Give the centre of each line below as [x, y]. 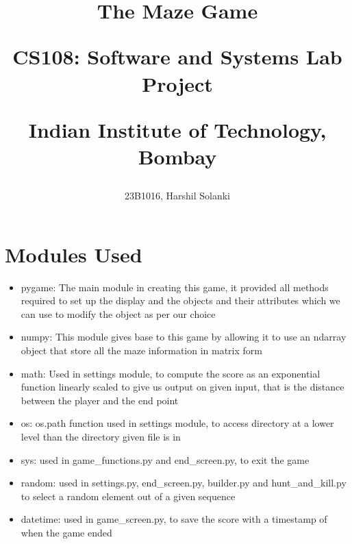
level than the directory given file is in [101, 436]
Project [177, 83]
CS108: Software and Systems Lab [177, 57]
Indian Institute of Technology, [177, 129]
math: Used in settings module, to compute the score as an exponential [171, 373]
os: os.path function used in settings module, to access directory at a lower [177, 423]
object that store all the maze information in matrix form [141, 350]
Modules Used [74, 254]
